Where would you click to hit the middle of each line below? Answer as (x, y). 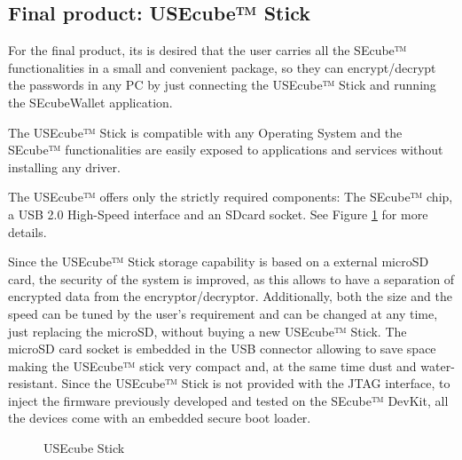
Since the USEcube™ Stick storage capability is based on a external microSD (219, 262)
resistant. (33, 383)
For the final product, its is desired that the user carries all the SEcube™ (208, 50)
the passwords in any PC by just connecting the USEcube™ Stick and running (222, 85)
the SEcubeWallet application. (90, 102)
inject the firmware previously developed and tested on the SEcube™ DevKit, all (228, 400)
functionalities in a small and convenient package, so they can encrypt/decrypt (222, 67)
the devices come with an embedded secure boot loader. (160, 418)
